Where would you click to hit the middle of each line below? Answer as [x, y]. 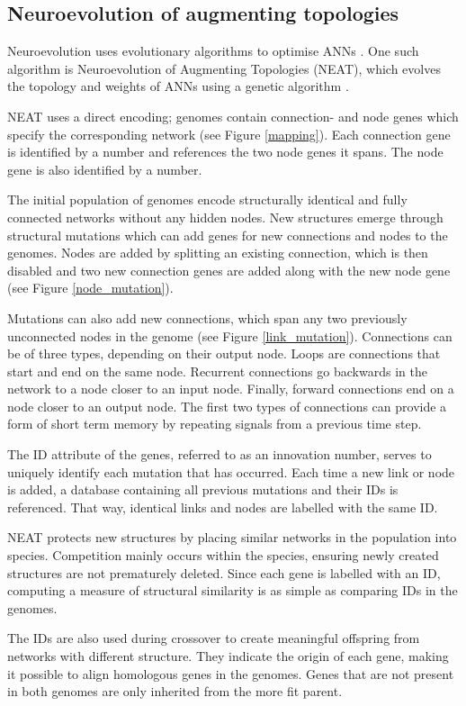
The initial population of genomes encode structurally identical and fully [207, 199]
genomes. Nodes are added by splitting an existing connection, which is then [218, 253]
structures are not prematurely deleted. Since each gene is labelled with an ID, [224, 572]
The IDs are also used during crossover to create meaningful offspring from [214, 638]
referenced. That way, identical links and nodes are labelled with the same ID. [223, 507]
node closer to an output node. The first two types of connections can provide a [227, 406]
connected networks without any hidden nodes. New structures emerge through [225, 217]
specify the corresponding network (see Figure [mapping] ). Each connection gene [229, 134]
